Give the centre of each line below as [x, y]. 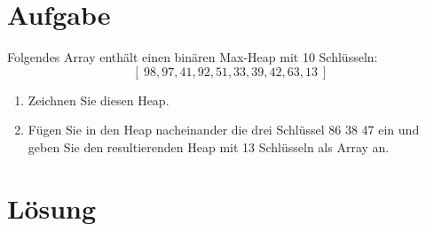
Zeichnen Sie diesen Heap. [99, 100]
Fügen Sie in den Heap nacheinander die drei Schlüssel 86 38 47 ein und [224, 130]
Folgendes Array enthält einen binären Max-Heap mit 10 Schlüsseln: [193, 57]
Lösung [52, 208]
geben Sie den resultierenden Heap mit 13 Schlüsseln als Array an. [209, 146]
